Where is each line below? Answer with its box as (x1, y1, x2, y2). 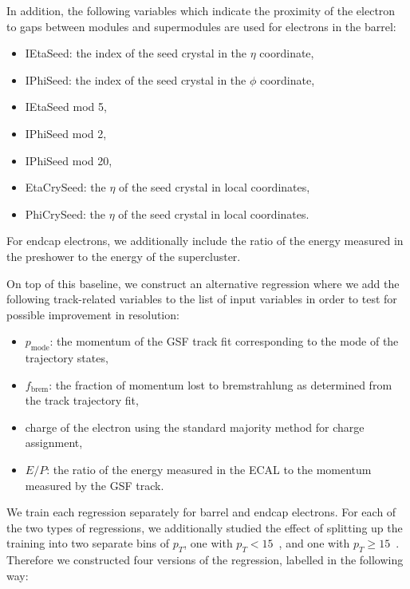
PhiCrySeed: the (25, 205, 105, 222)
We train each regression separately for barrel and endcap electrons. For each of (6, 504, 396, 520)
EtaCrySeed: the (25, 179, 106, 196)
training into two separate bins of (6, 535, 170, 551)
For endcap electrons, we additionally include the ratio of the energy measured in (6, 232, 404, 249)
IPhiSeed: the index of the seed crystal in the (25, 71, 246, 88)
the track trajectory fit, (25, 392, 139, 409)
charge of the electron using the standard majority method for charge (25, 418, 365, 435)
